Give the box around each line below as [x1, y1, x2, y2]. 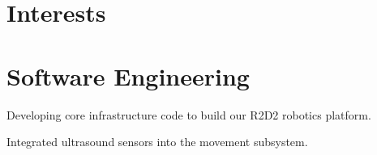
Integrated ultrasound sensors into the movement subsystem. [6, 133, 308, 150]
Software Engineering [6, 59, 250, 92]
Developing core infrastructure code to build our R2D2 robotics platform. [6, 106, 371, 123]
